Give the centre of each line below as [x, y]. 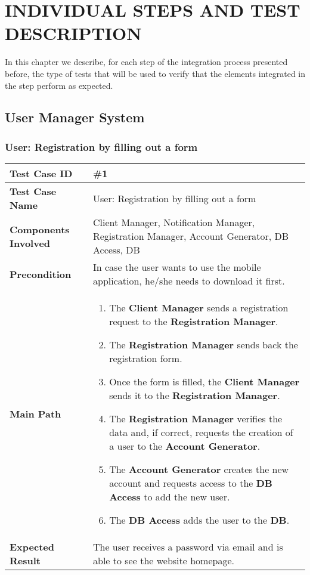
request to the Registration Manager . [194, 321]
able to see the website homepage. [163, 561]
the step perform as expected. [59, 85]
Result [25, 561]
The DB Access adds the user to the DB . [199, 520]
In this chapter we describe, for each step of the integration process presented [146, 62]
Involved [30, 243]
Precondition [41, 274]
